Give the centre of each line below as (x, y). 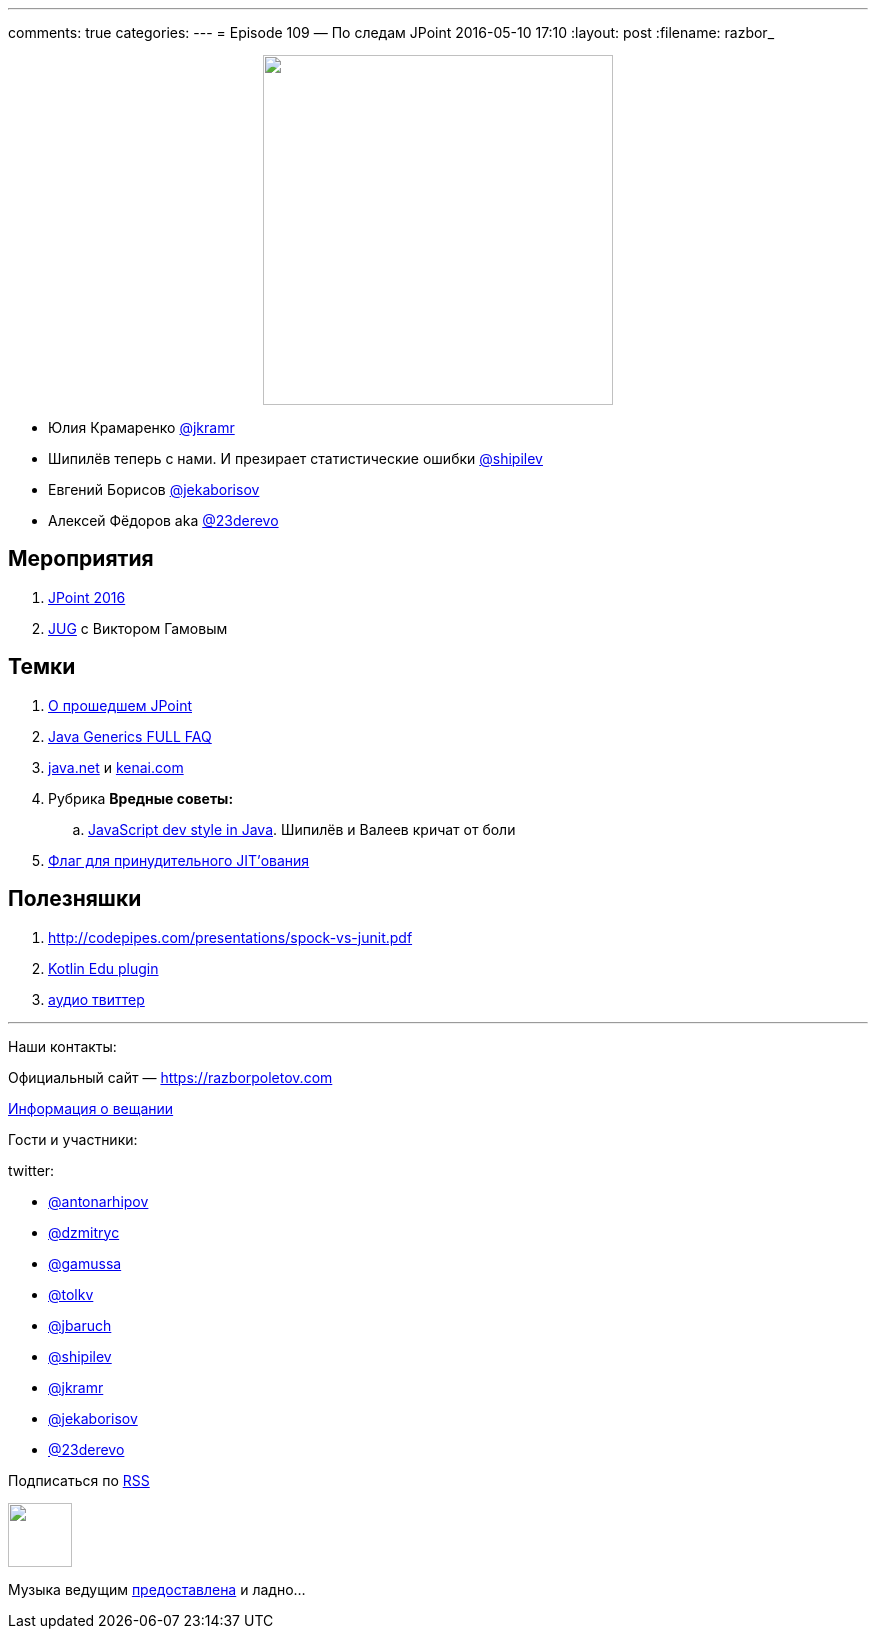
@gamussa (85, 1263)
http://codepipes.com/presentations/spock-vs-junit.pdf (230, 937)
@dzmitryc (84, 1232)
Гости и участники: (73, 1139)
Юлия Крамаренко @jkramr (141, 427)
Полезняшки (75, 899)
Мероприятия (81, 559)
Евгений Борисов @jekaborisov (154, 489)
